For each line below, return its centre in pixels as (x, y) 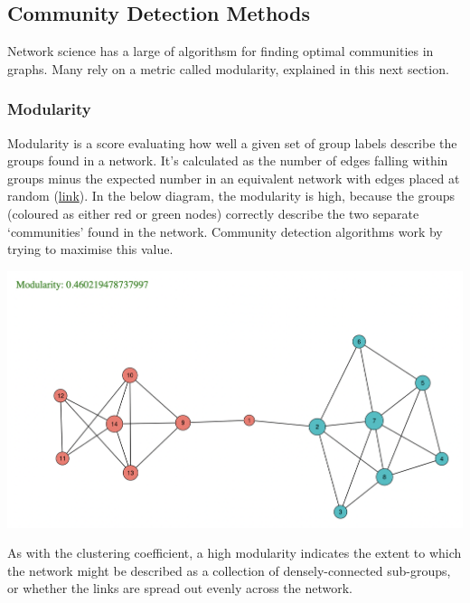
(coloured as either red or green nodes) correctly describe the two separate (213, 213)
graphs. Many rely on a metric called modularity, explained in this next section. (228, 68)
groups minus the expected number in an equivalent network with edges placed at (234, 178)
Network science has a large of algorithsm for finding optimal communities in (221, 51)
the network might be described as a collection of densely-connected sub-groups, (229, 570)
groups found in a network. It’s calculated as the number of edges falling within (228, 160)
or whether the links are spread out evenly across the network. (180, 588)
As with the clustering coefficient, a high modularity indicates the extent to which (235, 553)
